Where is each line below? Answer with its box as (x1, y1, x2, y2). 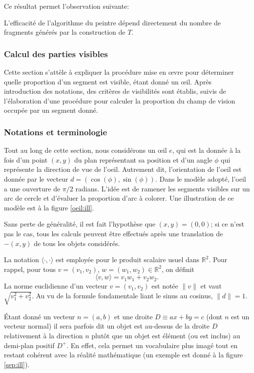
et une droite (114, 311, 153, 321)
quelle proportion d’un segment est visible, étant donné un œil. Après (4, 76, 212, 86)
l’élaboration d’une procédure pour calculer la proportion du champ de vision (4, 95, 235, 105)
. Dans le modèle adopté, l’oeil (155, 173, 246, 184)
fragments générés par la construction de (4, 27, 126, 37)
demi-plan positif (4, 340, 55, 350)
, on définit (161, 264, 194, 274)
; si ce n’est (211, 219, 245, 229)
